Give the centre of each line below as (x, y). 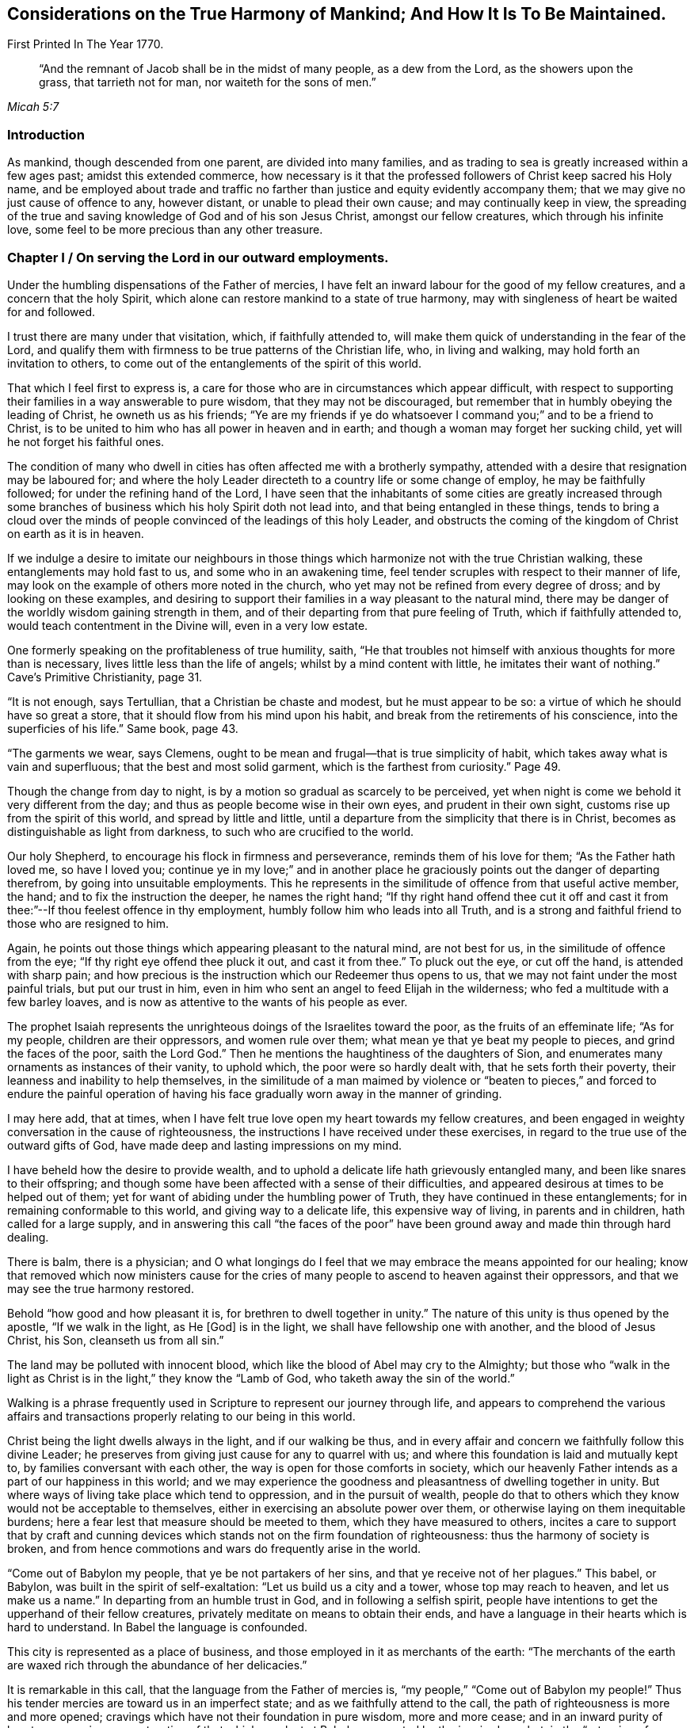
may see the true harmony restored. (101, 1288)
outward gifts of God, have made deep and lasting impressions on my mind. (205, 1145)
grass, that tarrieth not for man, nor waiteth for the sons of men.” (208, 82)
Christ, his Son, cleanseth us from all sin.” (116, 1340)
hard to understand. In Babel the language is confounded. (158, 1627)
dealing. (28, 1237)
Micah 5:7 (33, 107)
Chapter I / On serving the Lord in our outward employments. (198, 257)
